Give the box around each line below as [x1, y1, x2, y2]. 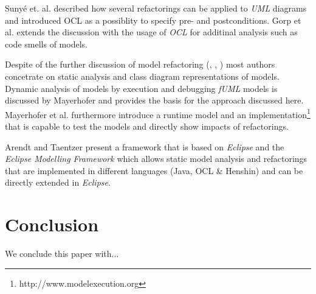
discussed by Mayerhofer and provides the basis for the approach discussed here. [5, 94, 304, 107]
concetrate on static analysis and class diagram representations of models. [5, 69, 280, 82]
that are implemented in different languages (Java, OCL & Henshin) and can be [5, 164, 303, 177]
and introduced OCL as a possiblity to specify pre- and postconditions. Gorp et [5, 13, 301, 26]
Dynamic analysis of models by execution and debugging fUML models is [5, 82, 278, 94]
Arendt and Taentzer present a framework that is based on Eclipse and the [5, 140, 284, 153]
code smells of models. [5, 37, 88, 50]
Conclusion [5, 212, 99, 237]
